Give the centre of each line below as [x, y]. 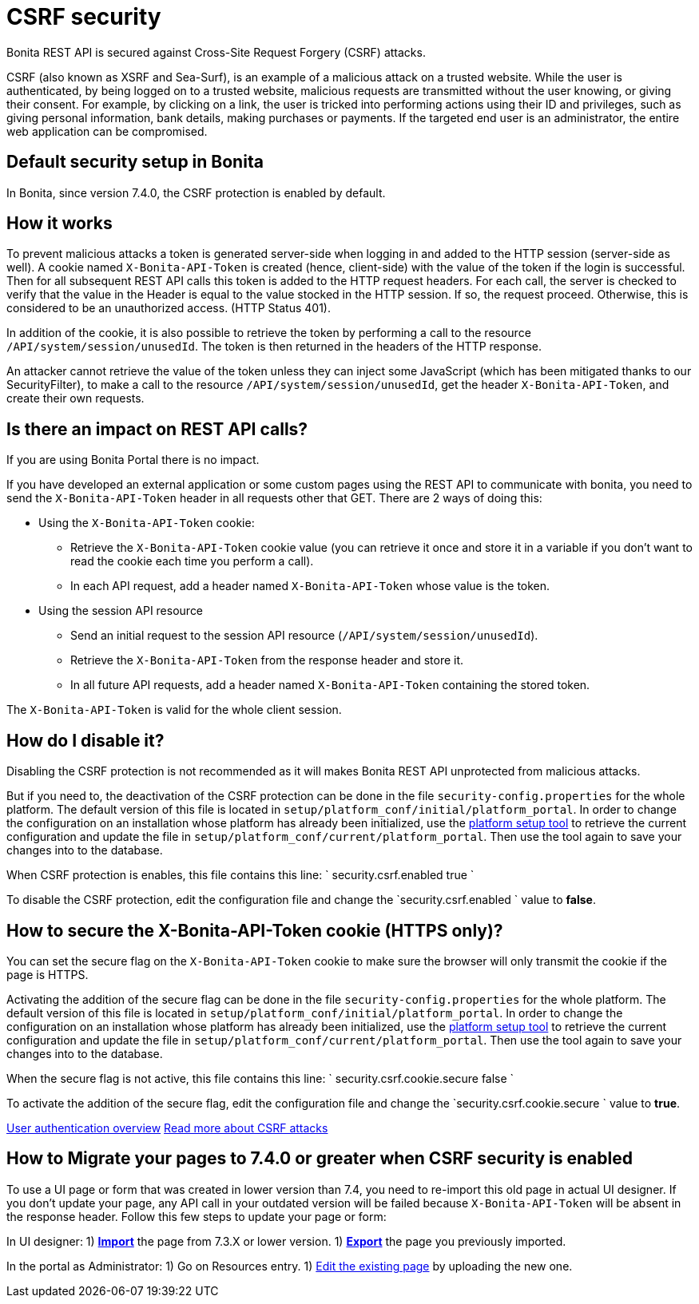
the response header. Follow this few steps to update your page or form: [197, 1216]
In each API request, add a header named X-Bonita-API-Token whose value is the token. [310, 586]
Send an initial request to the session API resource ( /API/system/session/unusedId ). [304, 636]
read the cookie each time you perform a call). [192, 561]
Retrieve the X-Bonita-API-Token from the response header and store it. [267, 660]
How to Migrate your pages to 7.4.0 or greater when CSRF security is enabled [320, 1159]
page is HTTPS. [48, 974]
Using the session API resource [121, 611]
